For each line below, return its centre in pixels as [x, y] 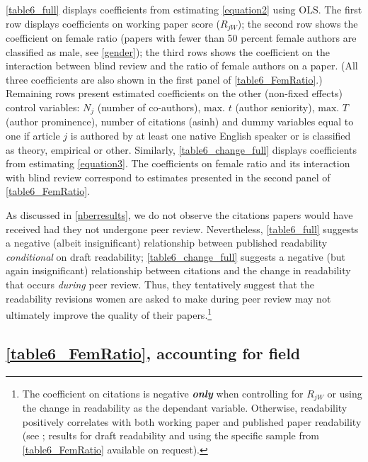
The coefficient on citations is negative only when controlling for [163, 393]
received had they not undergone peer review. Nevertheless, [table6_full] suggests [182, 229]
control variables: [43, 107]
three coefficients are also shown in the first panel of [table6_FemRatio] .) [164, 79]
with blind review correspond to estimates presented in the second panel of [168, 177]
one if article [33, 136]
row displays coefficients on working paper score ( [113, 23]
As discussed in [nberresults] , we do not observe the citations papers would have [179, 215]
